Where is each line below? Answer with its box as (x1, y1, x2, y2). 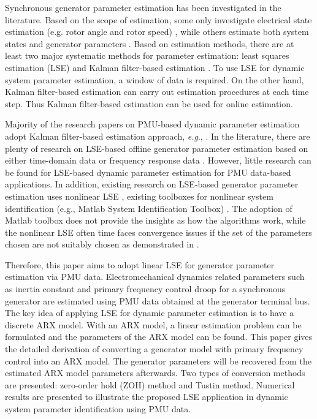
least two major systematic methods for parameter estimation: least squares (5, 49, 289, 62)
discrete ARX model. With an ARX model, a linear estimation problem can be (5, 318, 302, 331)
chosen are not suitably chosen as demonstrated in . (5, 238, 199, 251)
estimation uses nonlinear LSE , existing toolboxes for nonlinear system (5, 189, 273, 202)
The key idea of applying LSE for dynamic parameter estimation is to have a (5, 306, 294, 319)
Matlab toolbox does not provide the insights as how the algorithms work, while (5, 214, 306, 227)
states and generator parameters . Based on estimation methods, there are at (5, 37, 294, 50)
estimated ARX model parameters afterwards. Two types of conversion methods (5, 366, 305, 379)
